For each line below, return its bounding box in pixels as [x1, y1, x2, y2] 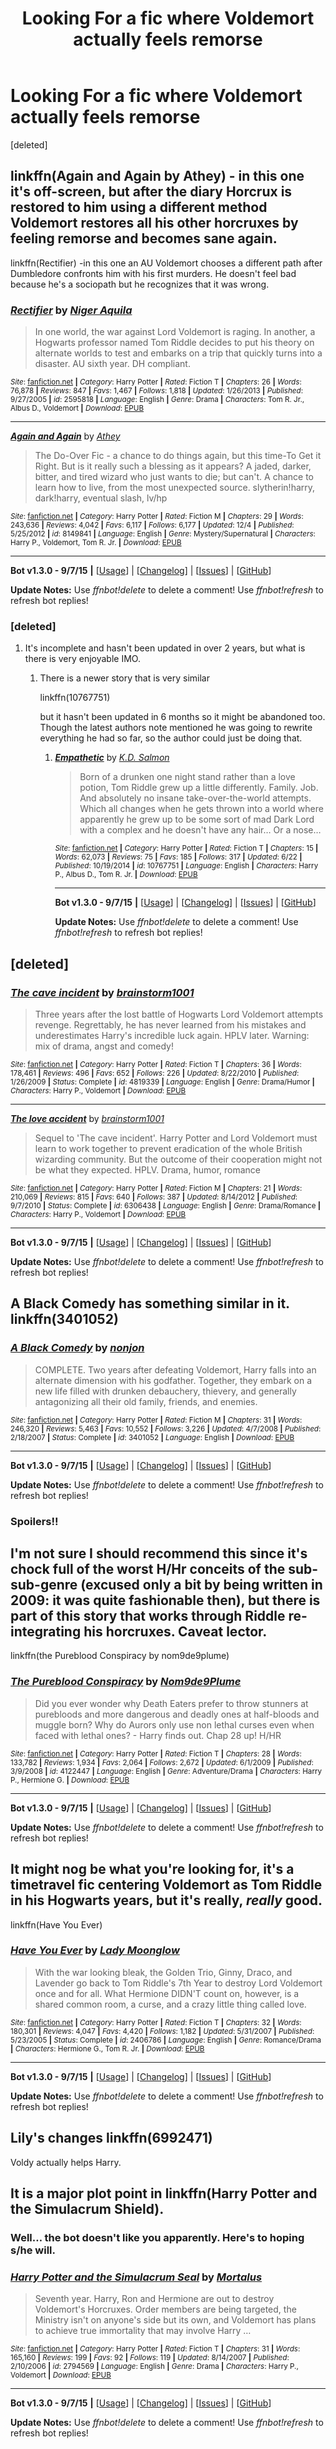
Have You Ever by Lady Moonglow [10, 1943, 180, 1957]
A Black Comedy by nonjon [10, 1341, 145, 1355]
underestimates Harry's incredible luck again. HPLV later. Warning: [34, 1030, 310, 1042]
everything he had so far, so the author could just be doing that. [39, 732, 303, 744]
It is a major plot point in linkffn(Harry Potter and [10, 2185, 318, 2202]
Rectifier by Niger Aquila [10, 303, 133, 317]
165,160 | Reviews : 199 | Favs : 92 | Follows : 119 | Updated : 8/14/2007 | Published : [10, 2353, 290, 2363]
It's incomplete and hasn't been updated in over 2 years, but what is [24, 642, 306, 654]
